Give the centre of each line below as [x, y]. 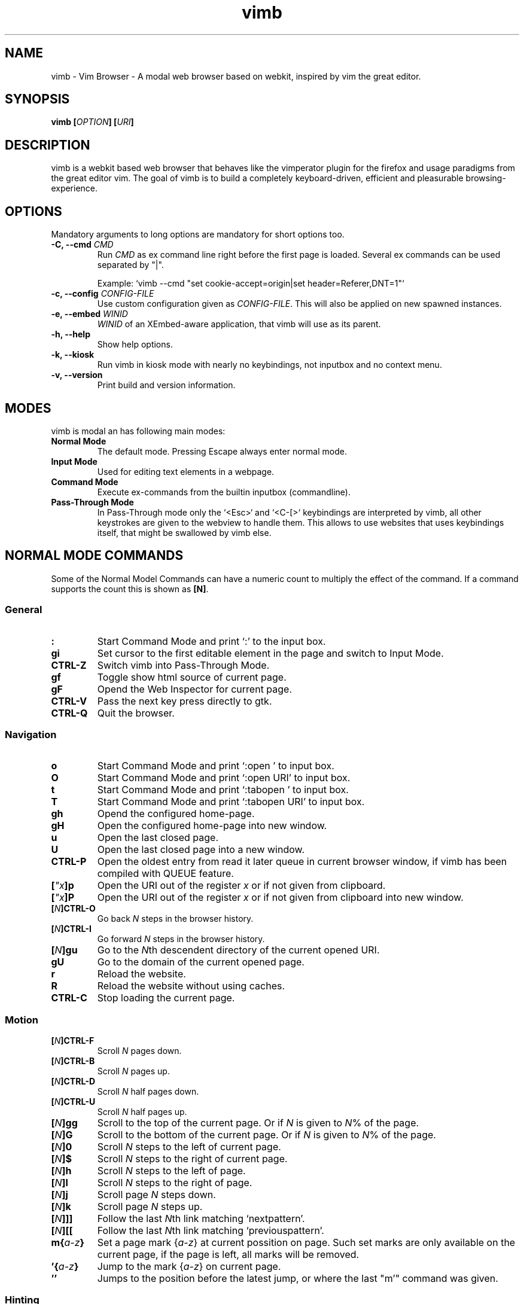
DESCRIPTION [48, 145]
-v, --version [77, 375]
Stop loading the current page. [166, 998]
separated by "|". [130, 265]
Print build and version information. [166, 385]
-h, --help [71, 334]
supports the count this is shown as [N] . [130, 589]
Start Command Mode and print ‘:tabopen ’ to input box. [223, 790]
